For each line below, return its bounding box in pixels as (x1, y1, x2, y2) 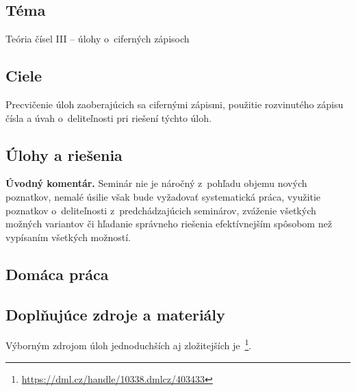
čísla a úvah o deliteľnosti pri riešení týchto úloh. (5, 110, 212, 125)
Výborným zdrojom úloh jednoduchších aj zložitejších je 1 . (5, 336, 252, 352)
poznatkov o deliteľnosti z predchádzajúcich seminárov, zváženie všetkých (5, 203, 316, 217)
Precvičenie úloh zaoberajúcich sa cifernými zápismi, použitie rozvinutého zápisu (5, 97, 344, 111)
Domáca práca (5, 263, 109, 284)
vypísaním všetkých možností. (5, 229, 131, 244)
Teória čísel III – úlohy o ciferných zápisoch (5, 31, 190, 46)
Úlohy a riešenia (5, 144, 123, 165)
